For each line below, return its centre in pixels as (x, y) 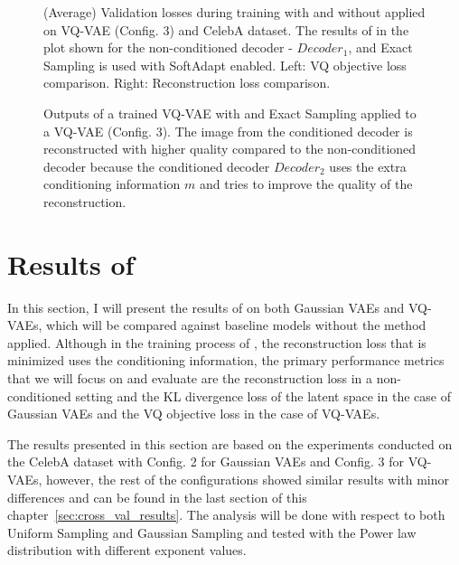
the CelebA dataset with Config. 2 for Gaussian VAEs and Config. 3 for (206, 461)
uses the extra (368, 166)
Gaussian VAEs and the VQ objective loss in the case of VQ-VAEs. (194, 414)
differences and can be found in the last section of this (157, 497)
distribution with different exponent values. (127, 550)
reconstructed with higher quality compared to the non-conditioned (230, 149)
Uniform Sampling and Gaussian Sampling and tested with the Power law (212, 532)
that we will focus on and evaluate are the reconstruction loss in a (190, 378)
